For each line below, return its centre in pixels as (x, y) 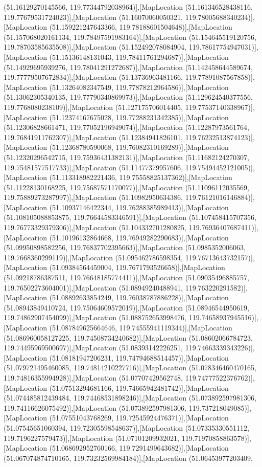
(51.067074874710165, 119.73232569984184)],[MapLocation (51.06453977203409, (128, 458)
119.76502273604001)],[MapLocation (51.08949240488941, (93, 287)
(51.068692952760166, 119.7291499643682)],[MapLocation (139, 448)
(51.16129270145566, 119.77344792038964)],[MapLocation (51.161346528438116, (128, 7)
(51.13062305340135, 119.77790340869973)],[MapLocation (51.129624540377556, (128, 97)
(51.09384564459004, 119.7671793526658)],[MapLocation (137, 267)
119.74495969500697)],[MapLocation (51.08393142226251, (93, 348)
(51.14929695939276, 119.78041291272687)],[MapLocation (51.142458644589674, (128, 67)
